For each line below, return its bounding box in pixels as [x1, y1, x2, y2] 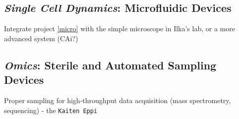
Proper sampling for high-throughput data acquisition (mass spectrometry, [4, 95, 231, 105]
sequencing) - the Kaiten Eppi [4, 105, 98, 115]
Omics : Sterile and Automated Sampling [4, 57, 217, 72]
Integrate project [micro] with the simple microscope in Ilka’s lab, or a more [4, 23, 235, 34]
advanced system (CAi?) [4, 33, 78, 43]
